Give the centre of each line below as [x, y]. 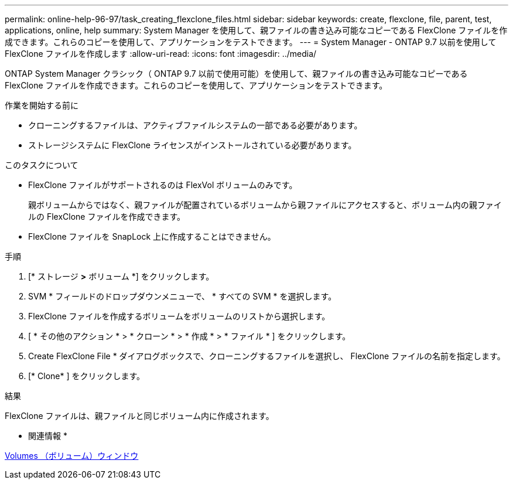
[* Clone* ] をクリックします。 [87, 376]
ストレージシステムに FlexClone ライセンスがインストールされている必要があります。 [192, 145]
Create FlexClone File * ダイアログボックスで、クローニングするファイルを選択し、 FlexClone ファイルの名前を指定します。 [267, 356]
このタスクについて [42, 165]
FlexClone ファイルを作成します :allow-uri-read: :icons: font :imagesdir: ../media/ [161, 54]
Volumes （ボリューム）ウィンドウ [72, 456]
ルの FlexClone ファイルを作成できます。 [107, 217]
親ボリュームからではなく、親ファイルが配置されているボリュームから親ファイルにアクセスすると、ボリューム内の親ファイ [265, 205]
